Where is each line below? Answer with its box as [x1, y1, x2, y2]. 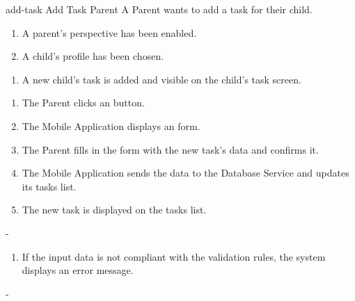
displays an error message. [22, 263, 134, 277]
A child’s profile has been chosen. [22, 49, 164, 63]
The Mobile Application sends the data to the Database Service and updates [22, 165, 349, 180]
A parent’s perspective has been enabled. [22, 25, 197, 40]
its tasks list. [22, 179, 77, 193]
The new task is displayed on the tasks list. [22, 202, 207, 217]
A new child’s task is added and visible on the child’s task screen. [22, 72, 301, 86]
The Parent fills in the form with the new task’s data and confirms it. [22, 142, 319, 156]
